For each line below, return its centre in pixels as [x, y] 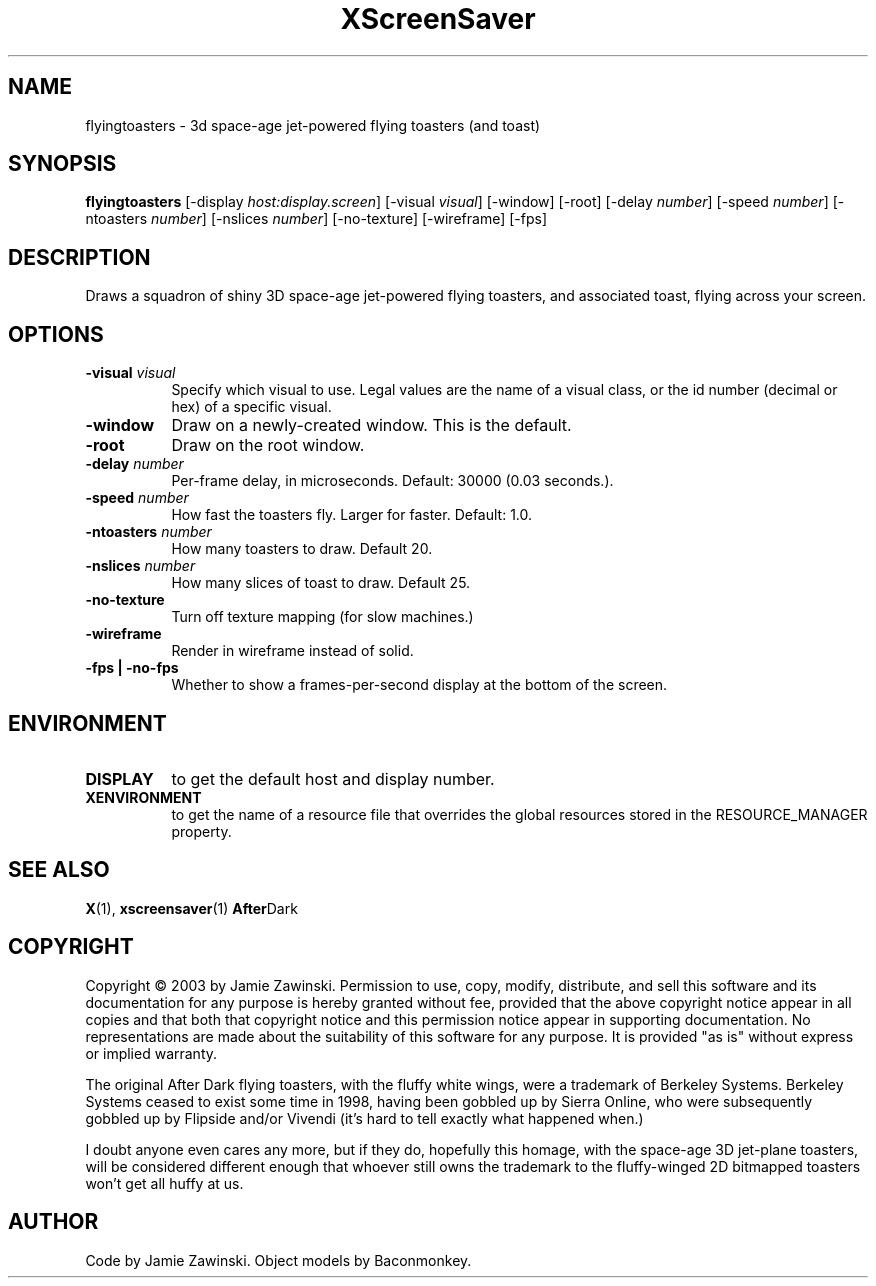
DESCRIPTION [79, 257]
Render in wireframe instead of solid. [292, 651]
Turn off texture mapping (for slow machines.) [322, 617]
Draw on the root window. [268, 445]
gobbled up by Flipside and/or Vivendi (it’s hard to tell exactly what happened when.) [364, 1118]
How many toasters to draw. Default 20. [302, 549]
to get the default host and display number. [333, 778]
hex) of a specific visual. [251, 407]
